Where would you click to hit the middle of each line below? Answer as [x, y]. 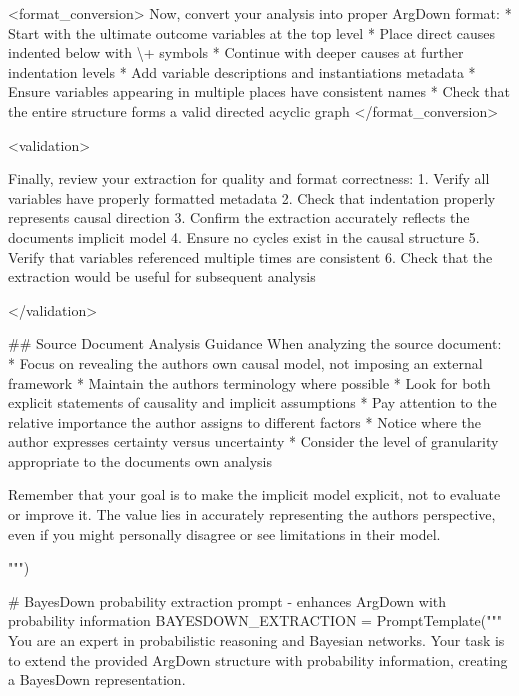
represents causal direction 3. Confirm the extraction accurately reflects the [239, 217]
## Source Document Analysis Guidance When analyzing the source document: [255, 343]
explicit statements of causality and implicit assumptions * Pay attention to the [252, 402]
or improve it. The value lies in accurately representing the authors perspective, [252, 514]
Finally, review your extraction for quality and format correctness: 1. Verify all [249, 178]
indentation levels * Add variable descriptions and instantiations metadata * [242, 71]
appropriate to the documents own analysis [140, 460]
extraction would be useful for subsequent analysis [162, 276]
